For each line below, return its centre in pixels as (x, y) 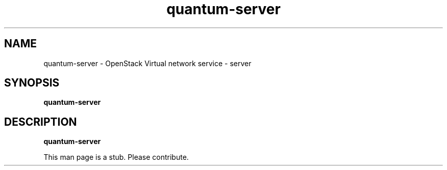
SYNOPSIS (32, 83)
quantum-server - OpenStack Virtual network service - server (147, 63)
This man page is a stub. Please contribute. (116, 157)
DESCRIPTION (41, 122)
